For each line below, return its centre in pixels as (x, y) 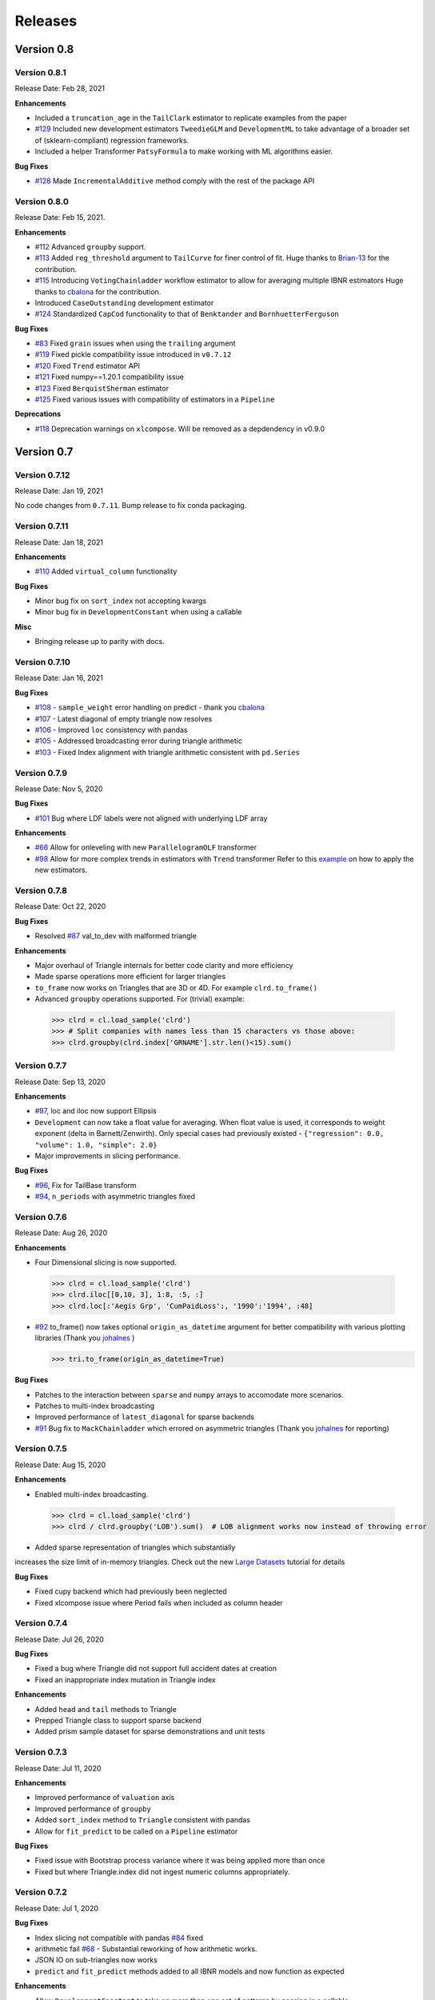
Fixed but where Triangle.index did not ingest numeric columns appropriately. (162, 1871)
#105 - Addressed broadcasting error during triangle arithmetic (139, 741)
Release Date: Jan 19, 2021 (59, 490)
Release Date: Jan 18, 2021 (59, 542)
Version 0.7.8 (41, 890)
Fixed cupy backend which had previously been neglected (131, 1591)
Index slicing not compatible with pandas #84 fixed (119, 1938)
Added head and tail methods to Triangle (106, 1709)
